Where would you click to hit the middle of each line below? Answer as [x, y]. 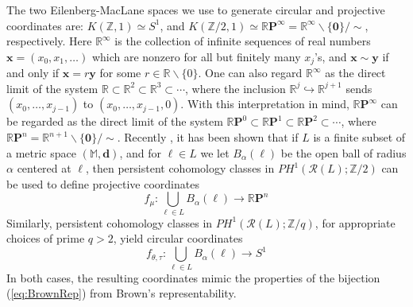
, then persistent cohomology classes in [180, 168]
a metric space [41, 152]
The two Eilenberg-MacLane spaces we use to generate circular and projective [196, 10]
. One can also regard [250, 73]
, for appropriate [355, 222]
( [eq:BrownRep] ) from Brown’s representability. [122, 293]
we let [215, 152]
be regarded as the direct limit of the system [115, 121]
